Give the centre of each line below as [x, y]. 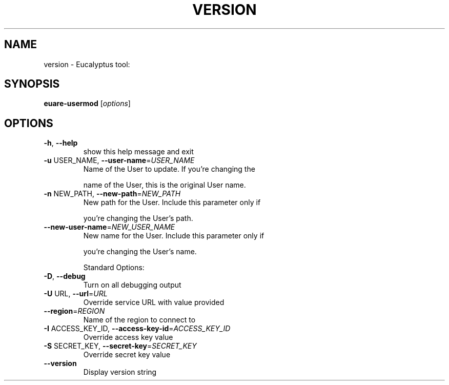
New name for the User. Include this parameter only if [174, 236]
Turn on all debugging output [132, 285]
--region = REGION [74, 311]
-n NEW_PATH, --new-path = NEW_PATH [112, 194]
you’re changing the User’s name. [140, 252]
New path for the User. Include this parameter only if [172, 202]
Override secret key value [127, 355]
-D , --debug [65, 276]
